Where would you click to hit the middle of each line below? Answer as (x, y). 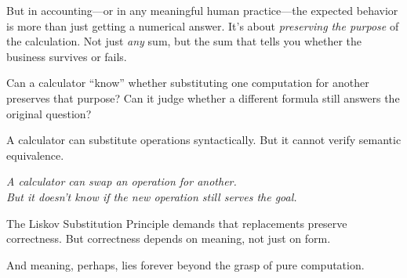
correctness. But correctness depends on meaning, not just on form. (169, 238)
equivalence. (35, 155)
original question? (49, 113)
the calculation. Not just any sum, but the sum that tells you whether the (184, 41)
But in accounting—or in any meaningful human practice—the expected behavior (202, 10)
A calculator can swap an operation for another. (122, 181)
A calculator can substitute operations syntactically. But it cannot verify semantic (204, 140)
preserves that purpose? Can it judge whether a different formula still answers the (203, 97)
